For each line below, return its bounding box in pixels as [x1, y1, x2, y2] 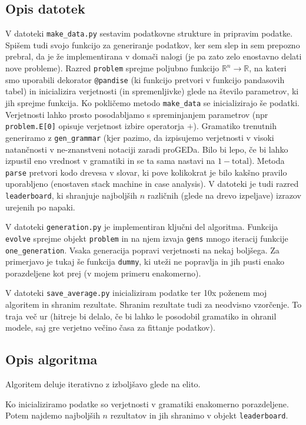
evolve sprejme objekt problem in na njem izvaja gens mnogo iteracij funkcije [5, 232, 288, 244]
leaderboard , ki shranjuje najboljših [5, 189, 138, 201]
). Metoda [248, 154, 285, 167]
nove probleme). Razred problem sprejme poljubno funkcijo [5, 62, 219, 74]
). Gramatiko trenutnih [193, 120, 277, 132]
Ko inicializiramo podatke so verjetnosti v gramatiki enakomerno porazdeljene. [5, 397, 289, 410]
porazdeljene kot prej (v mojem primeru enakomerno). [5, 266, 201, 279]
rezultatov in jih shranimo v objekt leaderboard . [110, 409, 288, 421]
